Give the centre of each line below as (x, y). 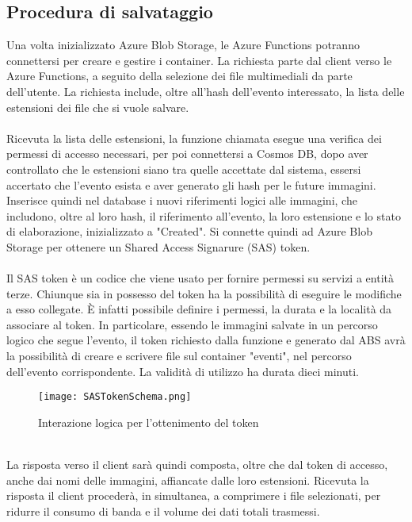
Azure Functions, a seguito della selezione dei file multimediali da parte (179, 76)
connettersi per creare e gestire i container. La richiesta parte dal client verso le (199, 60)
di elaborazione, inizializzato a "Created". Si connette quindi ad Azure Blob (189, 231)
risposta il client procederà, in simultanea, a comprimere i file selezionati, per (194, 495)
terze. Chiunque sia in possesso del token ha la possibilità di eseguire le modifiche (204, 293)
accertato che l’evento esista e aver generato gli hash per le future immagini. (191, 184)
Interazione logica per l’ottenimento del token (149, 422)
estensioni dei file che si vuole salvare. (98, 107)
